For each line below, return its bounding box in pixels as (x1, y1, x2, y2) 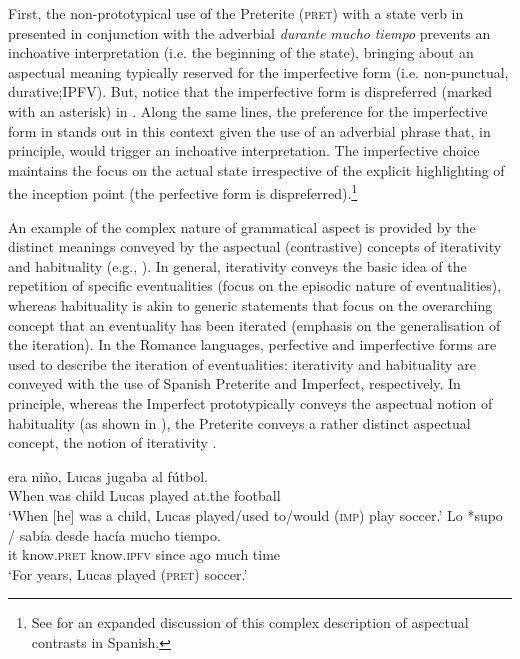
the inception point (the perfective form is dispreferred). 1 (8, 180, 358, 203)
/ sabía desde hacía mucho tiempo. (8, 524, 221, 545)
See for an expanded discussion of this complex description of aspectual (31, 612, 469, 633)
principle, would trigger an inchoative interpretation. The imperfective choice (8, 140, 480, 161)
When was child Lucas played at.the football (8, 485, 281, 506)
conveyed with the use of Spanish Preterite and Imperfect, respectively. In (8, 373, 461, 394)
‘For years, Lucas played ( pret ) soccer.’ (8, 563, 248, 584)
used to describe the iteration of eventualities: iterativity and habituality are (8, 353, 476, 374)
